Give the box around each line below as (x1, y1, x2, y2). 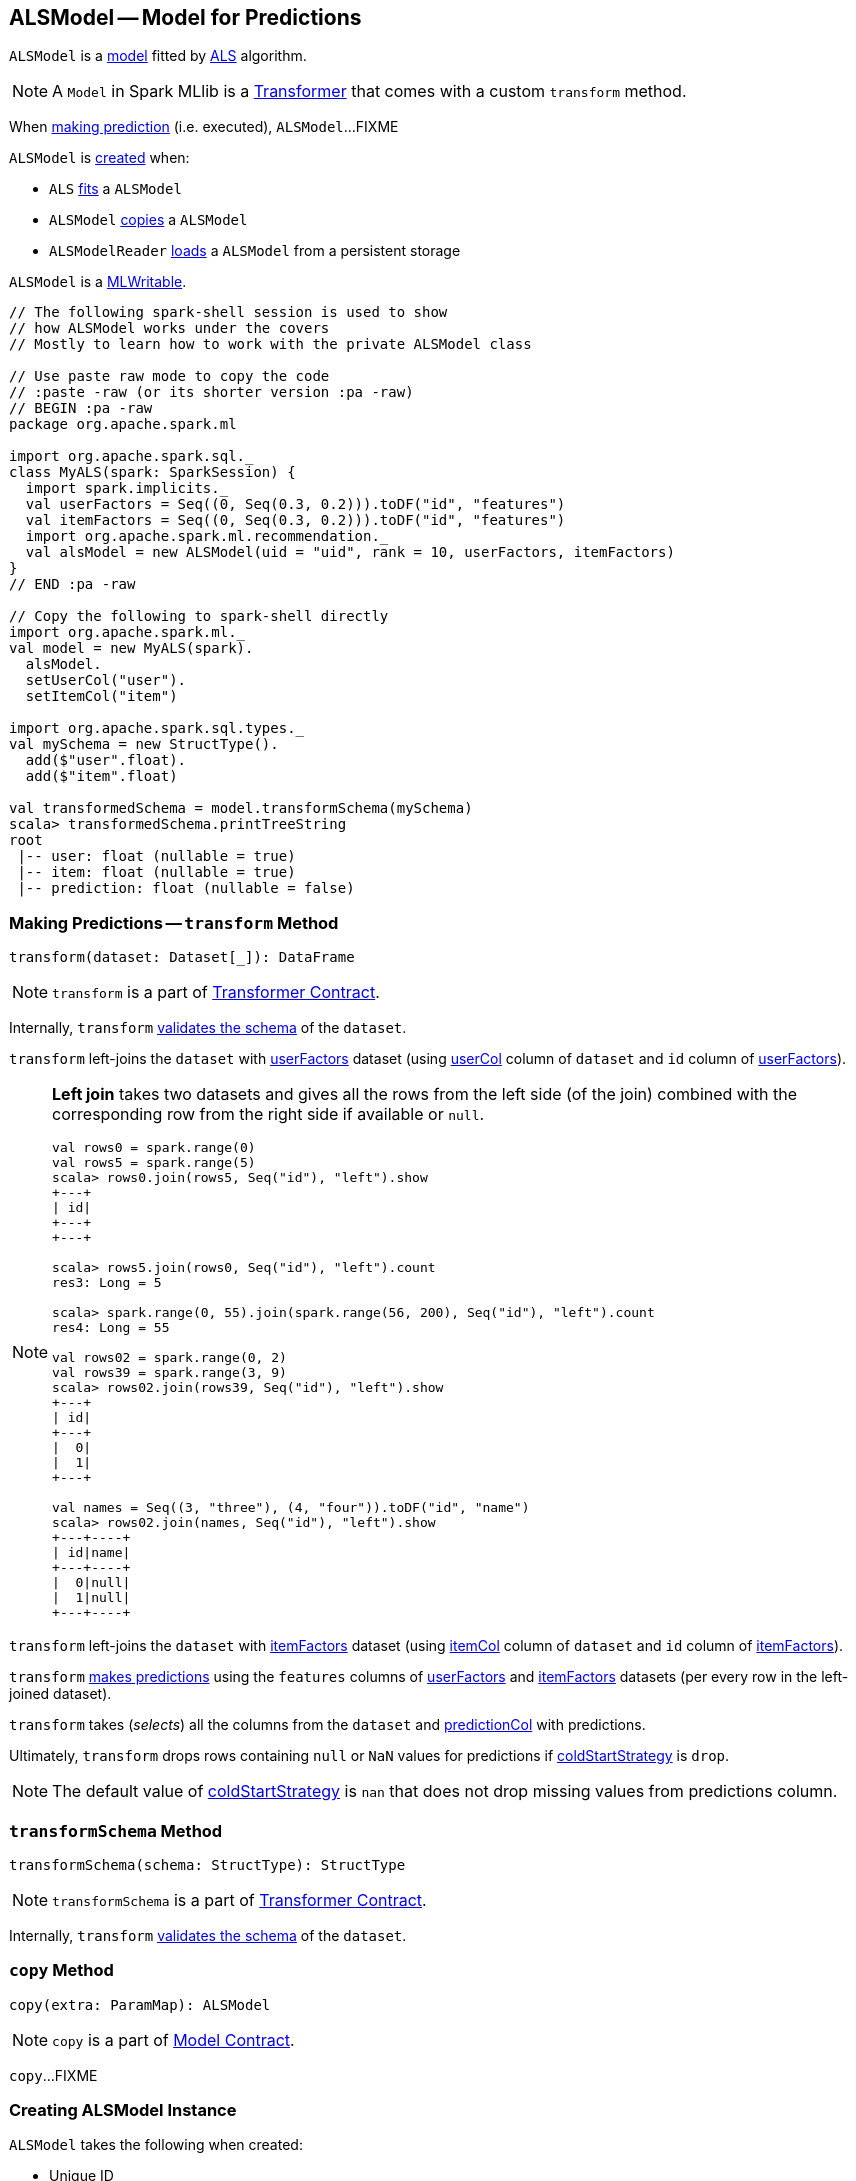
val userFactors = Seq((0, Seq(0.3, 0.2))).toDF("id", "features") (25, 496, 566, 513)
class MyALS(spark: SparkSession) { (9, 464, 296, 481)
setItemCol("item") (25, 688, 178, 705)
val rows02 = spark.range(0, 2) (52, 1350, 287, 1366)
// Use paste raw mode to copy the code (9, 368, 330, 385)
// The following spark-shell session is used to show (9, 304, 448, 321)
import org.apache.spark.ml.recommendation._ (25, 528, 389, 545)
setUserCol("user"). (25, 672, 187, 689)
